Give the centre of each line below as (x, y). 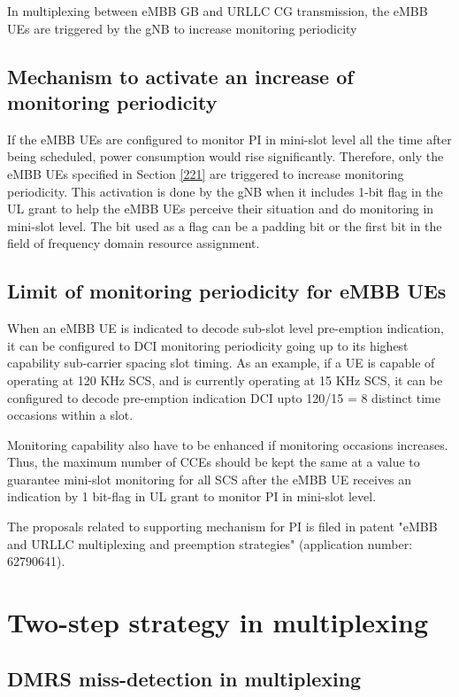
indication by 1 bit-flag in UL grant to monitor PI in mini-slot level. (192, 496)
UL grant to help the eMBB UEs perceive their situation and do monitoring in (221, 209)
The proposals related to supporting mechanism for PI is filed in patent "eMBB (222, 527)
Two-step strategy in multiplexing (218, 622)
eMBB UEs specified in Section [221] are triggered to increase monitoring (206, 173)
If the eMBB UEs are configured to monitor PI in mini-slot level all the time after (229, 139)
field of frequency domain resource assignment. (134, 243)
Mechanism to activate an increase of (180, 76)
